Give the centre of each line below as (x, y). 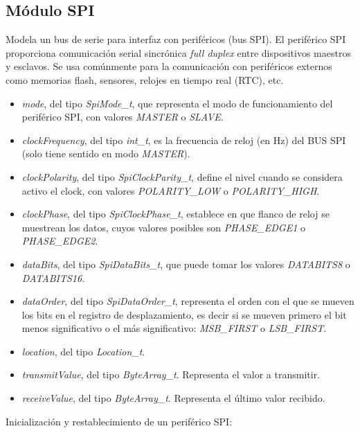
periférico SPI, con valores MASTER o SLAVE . (123, 117)
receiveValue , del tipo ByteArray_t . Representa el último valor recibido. (173, 398)
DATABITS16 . (53, 277)
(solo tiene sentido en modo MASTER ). (106, 153)
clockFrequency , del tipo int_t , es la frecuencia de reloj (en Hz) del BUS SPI (184, 140)
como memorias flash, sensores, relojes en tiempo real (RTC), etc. (145, 79)
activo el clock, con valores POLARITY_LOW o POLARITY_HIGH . (171, 190)
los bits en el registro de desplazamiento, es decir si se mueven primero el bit (184, 314)
